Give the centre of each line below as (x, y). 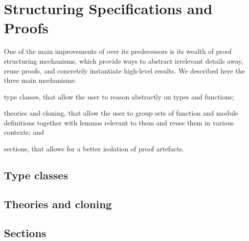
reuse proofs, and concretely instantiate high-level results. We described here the (124, 70)
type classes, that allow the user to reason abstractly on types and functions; (119, 96)
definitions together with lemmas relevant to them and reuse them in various (119, 122)
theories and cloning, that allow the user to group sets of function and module (121, 113)
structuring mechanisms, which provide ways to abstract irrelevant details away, (124, 60)
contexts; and (24, 132)
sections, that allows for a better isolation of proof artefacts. (94, 149)
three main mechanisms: (40, 80)
